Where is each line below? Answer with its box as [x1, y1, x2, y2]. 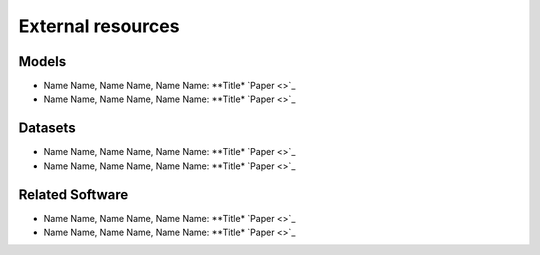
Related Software [18, 186, 129, 203]
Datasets [18, 120, 76, 137]
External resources [18, 15, 180, 37]
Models [18, 53, 67, 70]
